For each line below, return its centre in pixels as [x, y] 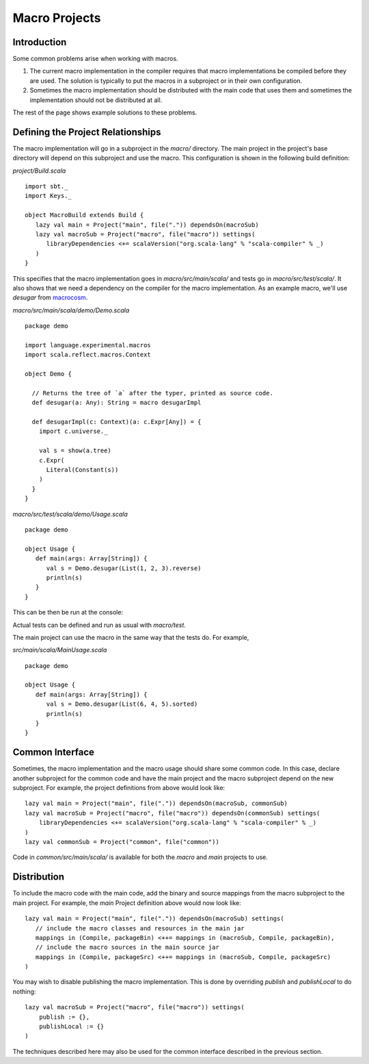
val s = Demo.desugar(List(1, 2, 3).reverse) [124, 568]
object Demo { [48, 374]
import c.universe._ [73, 431]
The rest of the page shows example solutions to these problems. [105, 112]
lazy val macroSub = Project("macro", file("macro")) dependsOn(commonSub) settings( [173, 813]
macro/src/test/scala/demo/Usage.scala [70, 514]
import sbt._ [46, 186]
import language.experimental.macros [88, 345]
